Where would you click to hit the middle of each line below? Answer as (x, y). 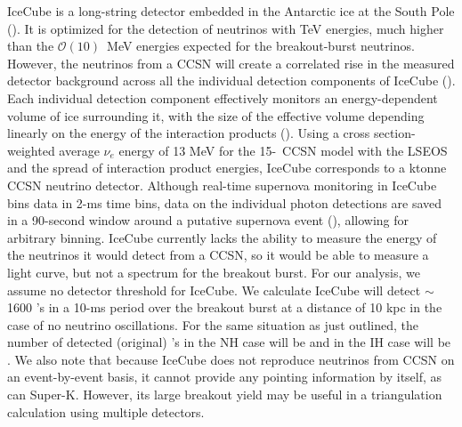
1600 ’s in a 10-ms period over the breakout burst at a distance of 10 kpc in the (225, 307)
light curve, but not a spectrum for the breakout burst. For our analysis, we (214, 272)
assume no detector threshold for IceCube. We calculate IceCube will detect (214, 290)
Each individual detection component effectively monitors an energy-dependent (223, 97)
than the (31, 46)
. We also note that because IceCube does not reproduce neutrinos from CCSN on (231, 359)
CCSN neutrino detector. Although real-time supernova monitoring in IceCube (222, 185)
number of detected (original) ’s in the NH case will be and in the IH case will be (229, 342)
